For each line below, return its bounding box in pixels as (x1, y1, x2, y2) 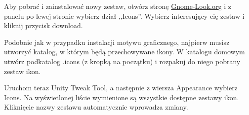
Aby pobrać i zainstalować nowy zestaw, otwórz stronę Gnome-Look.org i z (4, 1, 231, 11)
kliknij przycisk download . (4, 20, 83, 31)
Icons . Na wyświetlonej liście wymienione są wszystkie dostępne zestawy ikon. (4, 92, 239, 102)
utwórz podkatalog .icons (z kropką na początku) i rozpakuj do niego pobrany (4, 56, 241, 66)
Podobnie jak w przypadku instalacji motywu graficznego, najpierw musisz (4, 37, 230, 47)
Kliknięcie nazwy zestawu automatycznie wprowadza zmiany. (4, 102, 188, 112)
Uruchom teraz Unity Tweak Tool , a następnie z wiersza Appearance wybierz (4, 82, 238, 93)
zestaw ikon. (4, 66, 41, 76)
